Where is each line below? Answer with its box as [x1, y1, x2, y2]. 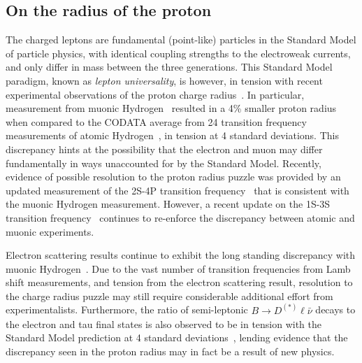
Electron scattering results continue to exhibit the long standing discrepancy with [6, 248, 356, 262]
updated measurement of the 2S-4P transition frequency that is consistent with [6, 183, 349, 197]
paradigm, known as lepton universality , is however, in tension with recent [6, 73, 323, 87]
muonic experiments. [6, 224, 94, 239]
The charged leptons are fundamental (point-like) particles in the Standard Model [6, 32, 356, 47]
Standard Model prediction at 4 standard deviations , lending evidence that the [6, 330, 348, 345]
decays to [315, 302, 356, 317]
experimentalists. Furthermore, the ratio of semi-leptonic [6, 302, 248, 317]
